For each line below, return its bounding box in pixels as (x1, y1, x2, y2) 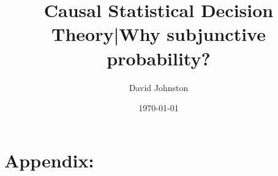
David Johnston (129, 81, 189, 94)
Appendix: (4, 147, 94, 172)
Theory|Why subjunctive (51, 21, 266, 46)
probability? (107, 45, 211, 70)
